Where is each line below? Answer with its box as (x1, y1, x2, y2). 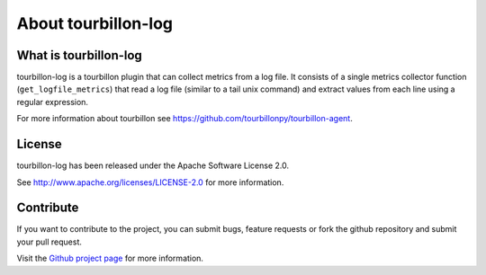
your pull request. (16, 236, 83, 247)
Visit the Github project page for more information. (16, 253, 204, 264)
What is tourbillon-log (16, 48, 143, 63)
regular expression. (16, 96, 89, 107)
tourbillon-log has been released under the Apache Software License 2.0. (16, 160, 290, 171)
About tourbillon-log (16, 13, 174, 33)
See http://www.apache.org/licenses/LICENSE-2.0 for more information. (16, 176, 284, 188)
